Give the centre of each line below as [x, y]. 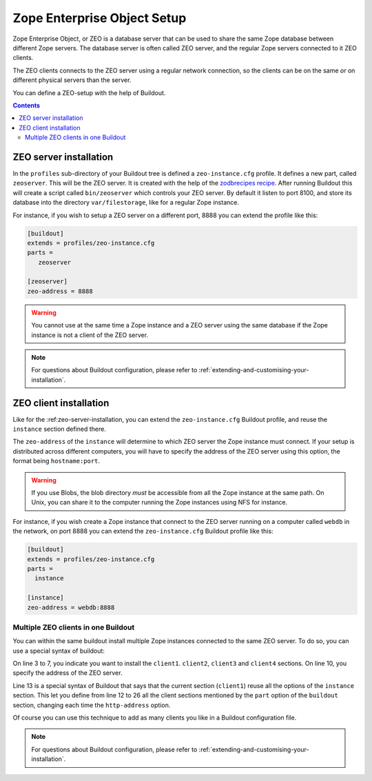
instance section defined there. [60, 429]
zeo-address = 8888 [60, 291]
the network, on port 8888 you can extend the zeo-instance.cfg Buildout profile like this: [143, 531]
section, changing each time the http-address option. [92, 705]
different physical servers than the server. [72, 80]
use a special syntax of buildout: [59, 651]
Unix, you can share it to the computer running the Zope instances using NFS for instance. [159, 503]
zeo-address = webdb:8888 [71, 607]
